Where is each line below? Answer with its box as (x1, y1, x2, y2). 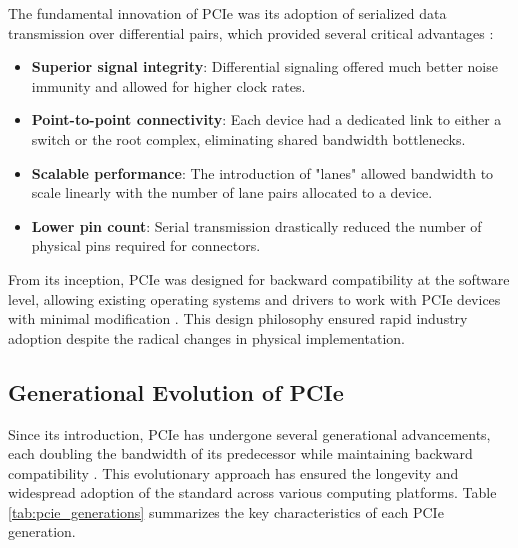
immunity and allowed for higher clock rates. (31, 75, 306, 96)
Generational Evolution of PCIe (8, 376, 344, 407)
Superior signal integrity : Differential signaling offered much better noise (31, 56, 498, 77)
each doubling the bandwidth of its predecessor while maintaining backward (8, 443, 473, 464)
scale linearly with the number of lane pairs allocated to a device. (31, 182, 433, 203)
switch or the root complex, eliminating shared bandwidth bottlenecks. (31, 128, 466, 149)
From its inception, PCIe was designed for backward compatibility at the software (8, 268, 510, 289)
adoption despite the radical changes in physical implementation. (8, 327, 405, 348)
